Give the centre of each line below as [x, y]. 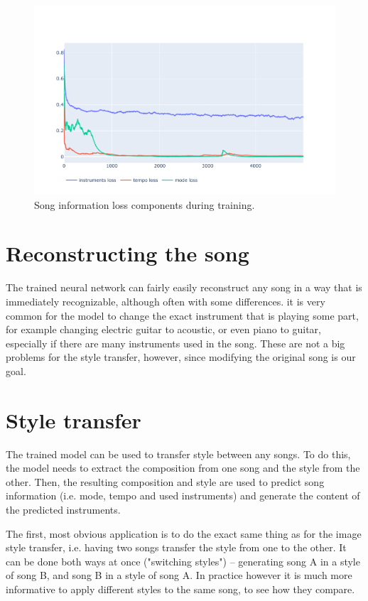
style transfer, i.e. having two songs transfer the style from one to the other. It [176, 547]
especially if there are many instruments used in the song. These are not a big [175, 343]
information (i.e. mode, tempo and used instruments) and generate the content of [183, 496]
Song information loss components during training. [145, 204]
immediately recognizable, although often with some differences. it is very [166, 301]
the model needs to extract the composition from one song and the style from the [183, 468]
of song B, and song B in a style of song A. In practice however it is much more [179, 575]
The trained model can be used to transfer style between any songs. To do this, [178, 454]
